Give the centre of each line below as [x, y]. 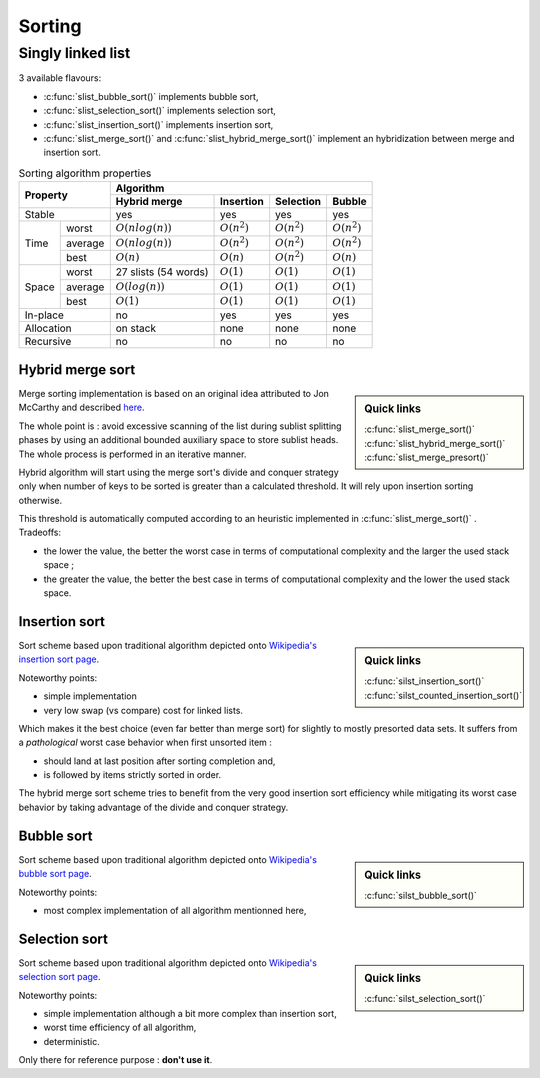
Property [46, 195]
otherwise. [40, 500]
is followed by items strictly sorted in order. [132, 775]
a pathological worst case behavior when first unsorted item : [145, 742]
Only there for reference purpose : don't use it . [115, 1060]
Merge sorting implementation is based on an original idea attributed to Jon [174, 393]
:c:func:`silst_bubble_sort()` [420, 896]
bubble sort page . [55, 874]
